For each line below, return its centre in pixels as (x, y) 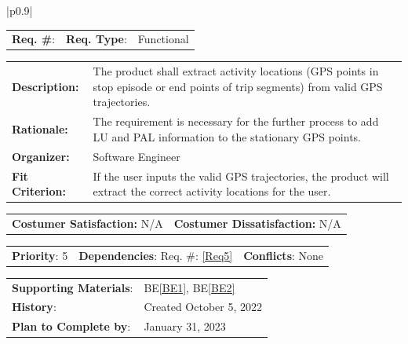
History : (34, 307)
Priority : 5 (40, 255)
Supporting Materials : (73, 287)
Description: (46, 86)
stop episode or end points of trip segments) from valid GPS (238, 86)
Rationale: (40, 129)
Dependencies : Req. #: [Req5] (156, 255)
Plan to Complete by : (71, 326)
